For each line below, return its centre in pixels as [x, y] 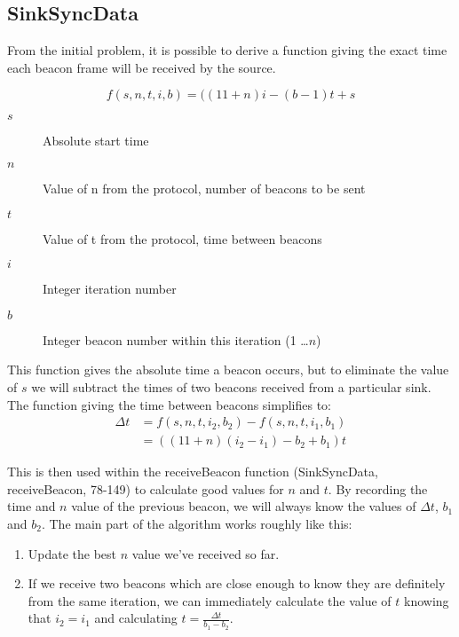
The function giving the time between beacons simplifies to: [169, 404]
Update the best [72, 553]
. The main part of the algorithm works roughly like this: [197, 523]
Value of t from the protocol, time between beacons [182, 238]
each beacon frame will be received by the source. [142, 67]
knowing [427, 600]
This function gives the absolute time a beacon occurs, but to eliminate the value [228, 370]
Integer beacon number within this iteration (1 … [176, 339]
